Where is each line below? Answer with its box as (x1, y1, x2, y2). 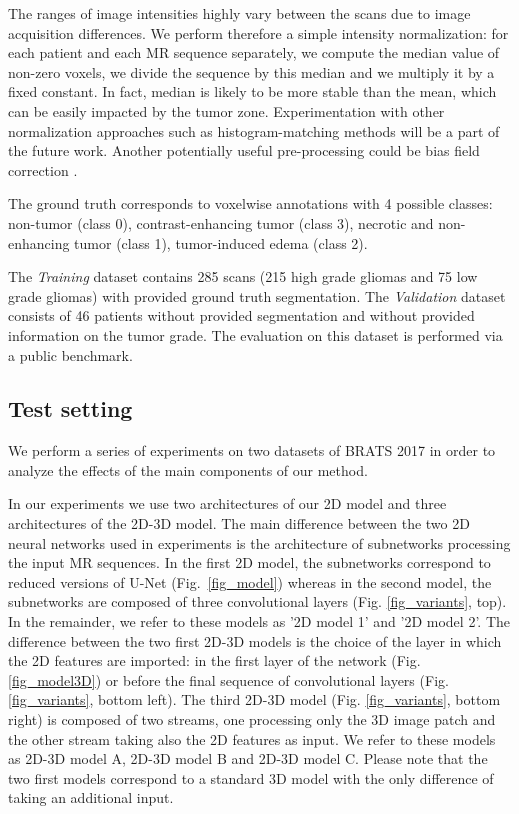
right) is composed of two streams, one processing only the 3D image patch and (8, 709, 496, 730)
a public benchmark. (8, 344, 133, 365)
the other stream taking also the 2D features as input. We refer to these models (8, 728, 496, 749)
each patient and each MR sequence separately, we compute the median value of (8, 42, 500, 63)
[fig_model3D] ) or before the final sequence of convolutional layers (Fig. (8, 669, 449, 690)
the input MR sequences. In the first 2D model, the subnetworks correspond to (8, 552, 491, 573)
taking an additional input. (8, 787, 174, 808)
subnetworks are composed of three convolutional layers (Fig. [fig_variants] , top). (8, 591, 507, 612)
